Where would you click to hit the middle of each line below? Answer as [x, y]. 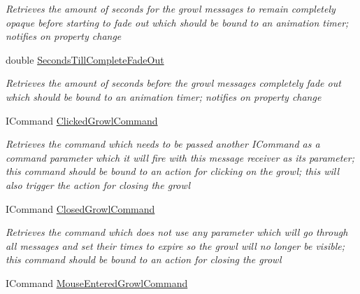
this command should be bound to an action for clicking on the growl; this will [172, 171]
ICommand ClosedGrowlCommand [80, 208]
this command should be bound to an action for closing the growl [144, 259]
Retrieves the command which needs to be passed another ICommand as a [163, 144]
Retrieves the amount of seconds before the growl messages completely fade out [173, 83]
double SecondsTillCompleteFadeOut [85, 59]
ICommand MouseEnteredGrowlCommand [97, 282]
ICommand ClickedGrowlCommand [82, 120]
